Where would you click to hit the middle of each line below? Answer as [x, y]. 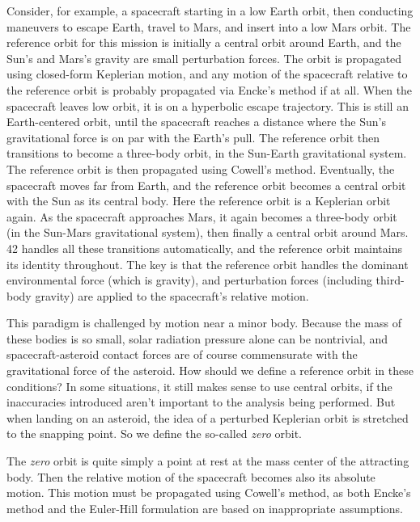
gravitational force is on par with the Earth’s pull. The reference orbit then [193, 137]
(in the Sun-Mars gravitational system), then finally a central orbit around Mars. [208, 232]
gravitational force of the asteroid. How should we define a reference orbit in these [210, 370]
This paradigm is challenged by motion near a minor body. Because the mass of [204, 323]
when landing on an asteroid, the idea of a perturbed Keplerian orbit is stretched [208, 417]
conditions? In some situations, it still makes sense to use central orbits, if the [199, 386]
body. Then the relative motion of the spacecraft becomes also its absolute [191, 476]
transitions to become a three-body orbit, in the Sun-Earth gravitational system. [207, 153]
